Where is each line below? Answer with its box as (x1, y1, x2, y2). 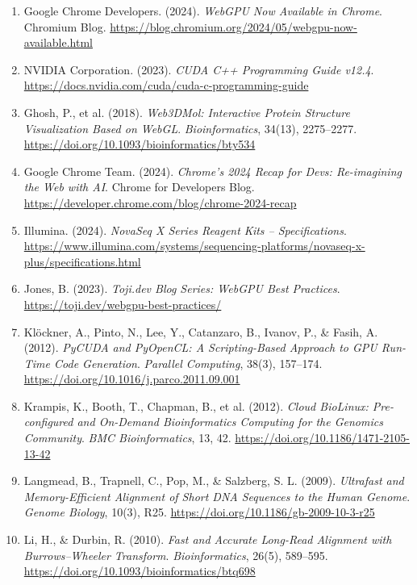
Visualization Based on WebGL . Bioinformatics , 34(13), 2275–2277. (23, 119, 357, 136)
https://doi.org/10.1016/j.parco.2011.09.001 (23, 370, 240, 387)
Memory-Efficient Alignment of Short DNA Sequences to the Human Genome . (23, 487, 411, 504)
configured (23, 413, 73, 430)
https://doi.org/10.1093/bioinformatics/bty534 (23, 136, 256, 153)
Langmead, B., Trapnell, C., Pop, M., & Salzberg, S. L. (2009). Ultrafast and (23, 472, 404, 489)
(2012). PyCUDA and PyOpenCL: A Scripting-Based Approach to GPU (23, 339, 377, 356)
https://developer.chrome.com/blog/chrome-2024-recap (23, 194, 297, 211)
